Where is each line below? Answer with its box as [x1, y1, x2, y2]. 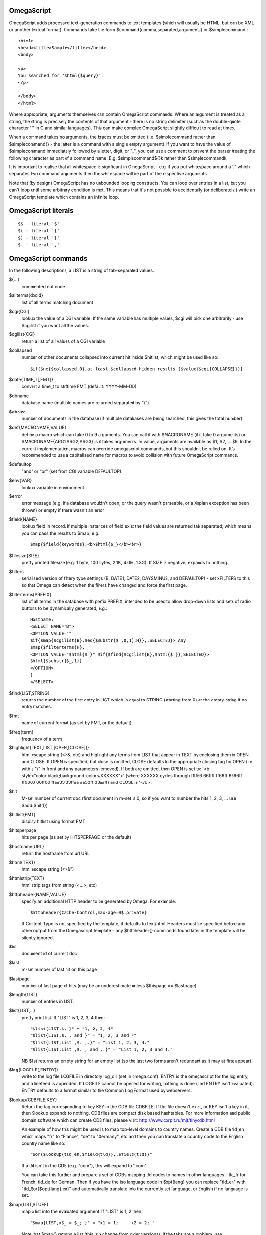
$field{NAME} [9, 516, 37, 522]
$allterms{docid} [9, 292, 44, 298]
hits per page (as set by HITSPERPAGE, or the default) [21, 834, 132, 840]
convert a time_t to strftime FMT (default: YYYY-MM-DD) [21, 383, 137, 390]
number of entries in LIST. [21, 998, 74, 1004]
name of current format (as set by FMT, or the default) [21, 720, 132, 726]
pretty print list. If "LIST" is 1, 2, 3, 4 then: [21, 1014, 105, 1020]
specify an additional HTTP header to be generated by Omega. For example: [21, 898, 177, 904]
